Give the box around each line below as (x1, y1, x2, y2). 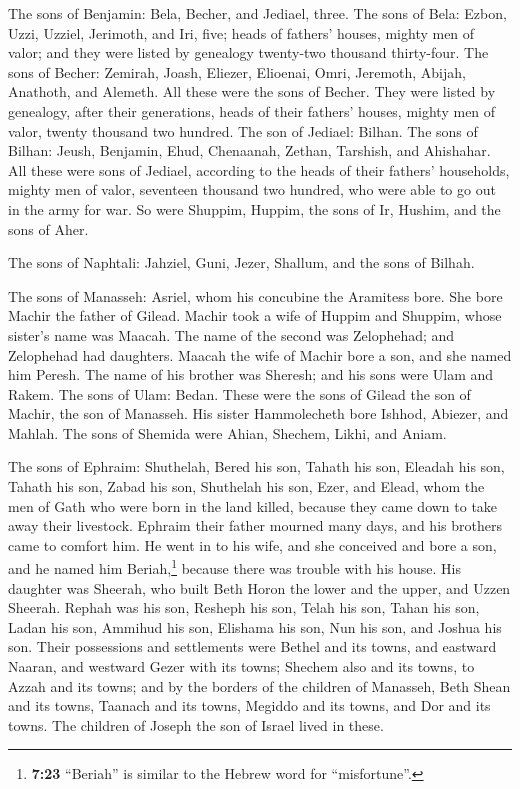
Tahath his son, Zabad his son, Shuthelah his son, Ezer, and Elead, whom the (8, 476, 485, 497)
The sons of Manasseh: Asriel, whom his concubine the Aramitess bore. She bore (8, 285, 503, 306)
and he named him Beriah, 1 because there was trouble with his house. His (8, 555, 461, 579)
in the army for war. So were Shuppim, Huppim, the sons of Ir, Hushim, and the (8, 198, 501, 219)
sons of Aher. (8, 218, 89, 239)
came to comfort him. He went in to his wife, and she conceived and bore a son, (8, 534, 497, 555)
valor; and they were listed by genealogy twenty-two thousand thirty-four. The (8, 42, 489, 63)
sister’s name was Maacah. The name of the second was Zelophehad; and (8, 324, 455, 345)
